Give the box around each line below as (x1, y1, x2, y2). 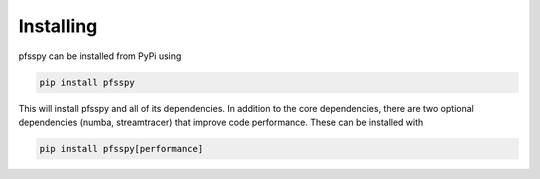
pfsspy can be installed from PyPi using (18, 50, 182, 62)
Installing (18, 15, 98, 37)
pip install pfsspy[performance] (39, 143, 204, 154)
